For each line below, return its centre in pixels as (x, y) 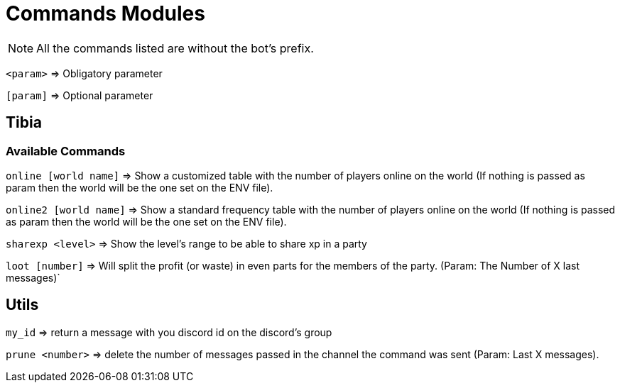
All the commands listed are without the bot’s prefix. (175, 48)
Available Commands (66, 151)
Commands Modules (105, 13)
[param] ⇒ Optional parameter (80, 95)
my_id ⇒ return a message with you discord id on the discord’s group (169, 332)
